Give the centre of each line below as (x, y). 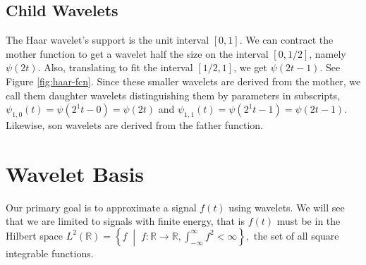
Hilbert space (35, 235)
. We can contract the (286, 40)
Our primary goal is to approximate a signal (101, 207)
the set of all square (296, 235)
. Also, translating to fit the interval (115, 67)
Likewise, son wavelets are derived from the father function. (134, 124)
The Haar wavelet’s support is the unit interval (108, 40)
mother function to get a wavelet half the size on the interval (137, 53)
